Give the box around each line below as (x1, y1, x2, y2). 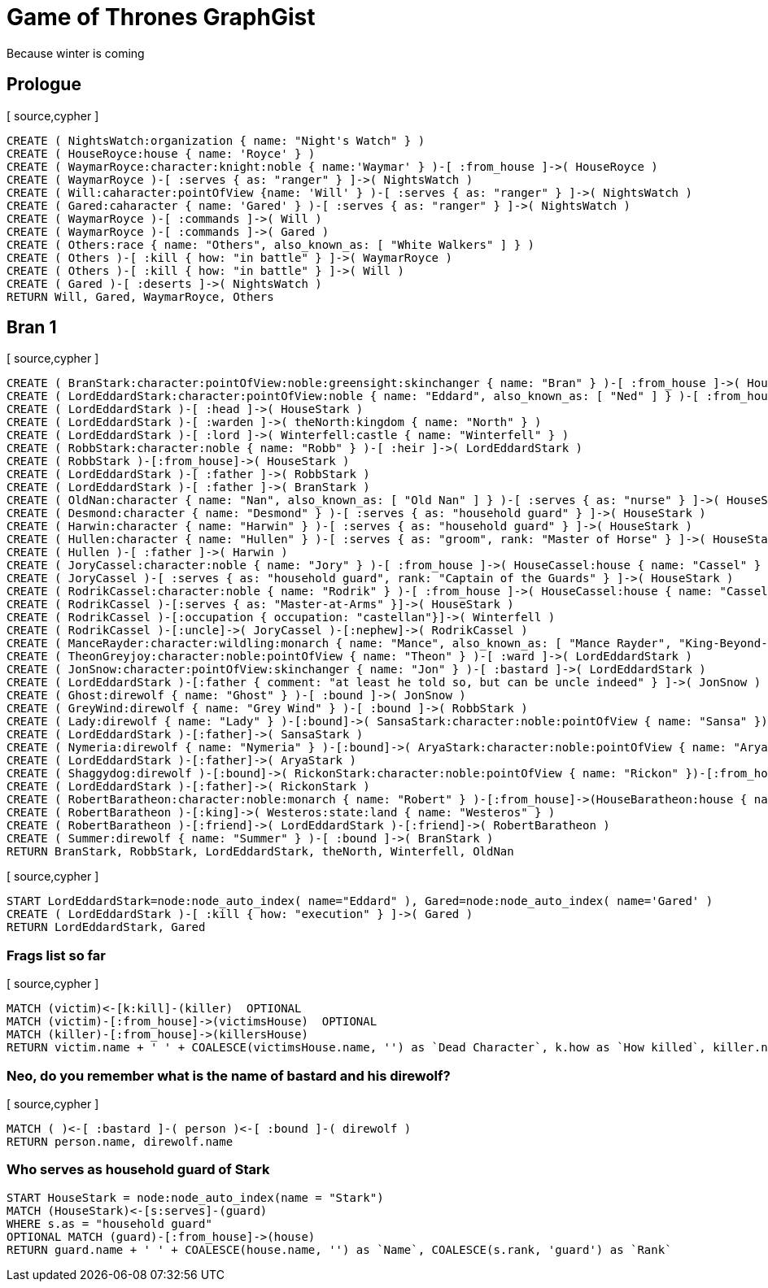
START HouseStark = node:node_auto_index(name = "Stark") (7, 1190, 384, 1204)
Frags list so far (7, 946, 106, 964)
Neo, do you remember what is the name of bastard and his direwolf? (7, 1067, 451, 1084)
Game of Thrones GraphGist (7, 3, 316, 31)
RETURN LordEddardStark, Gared (7, 920, 206, 934)
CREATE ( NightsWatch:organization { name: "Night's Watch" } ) (7, 133, 425, 147)
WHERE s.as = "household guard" (7, 1216, 212, 1230)
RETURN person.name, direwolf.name (7, 1134, 233, 1148)
